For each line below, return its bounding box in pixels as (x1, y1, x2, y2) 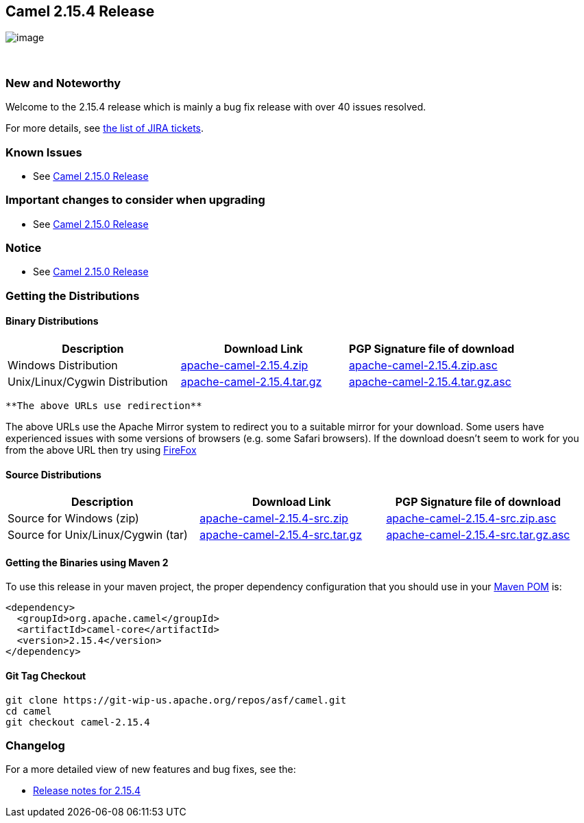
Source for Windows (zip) (8, 511, 139, 526)
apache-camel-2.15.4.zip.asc (349, 358, 498, 373)
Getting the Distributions (5, 288, 140, 303)
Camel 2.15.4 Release (5, 3, 155, 20)
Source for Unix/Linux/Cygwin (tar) (8, 528, 188, 542)
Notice (5, 241, 42, 255)
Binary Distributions (5, 315, 99, 327)
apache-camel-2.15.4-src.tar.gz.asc (386, 528, 570, 542)
